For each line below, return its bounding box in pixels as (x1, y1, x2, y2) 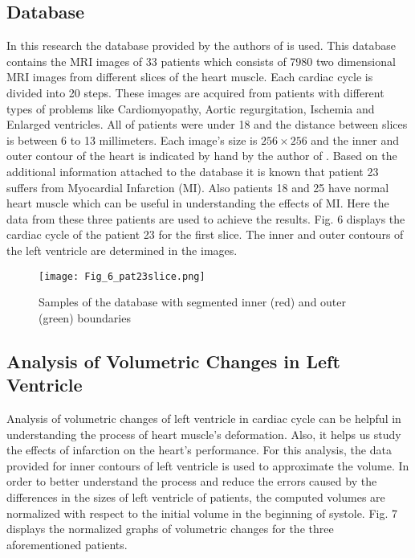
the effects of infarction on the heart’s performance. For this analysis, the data (6, 441, 392, 458)
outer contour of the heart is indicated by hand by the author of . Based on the (6, 147, 397, 164)
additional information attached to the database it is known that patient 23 (6, 162, 379, 179)
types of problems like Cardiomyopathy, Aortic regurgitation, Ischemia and (6, 100, 375, 117)
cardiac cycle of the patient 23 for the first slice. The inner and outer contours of (6, 226, 404, 243)
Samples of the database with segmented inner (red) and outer (39, 293, 347, 310)
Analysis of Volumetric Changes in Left (6, 348, 340, 373)
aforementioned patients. (6, 535, 128, 552)
